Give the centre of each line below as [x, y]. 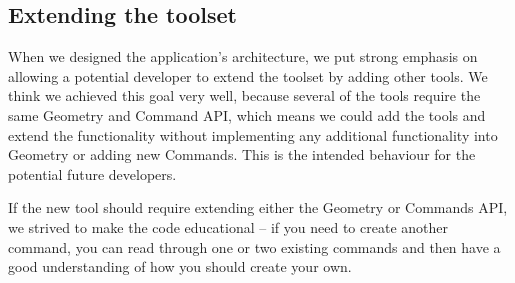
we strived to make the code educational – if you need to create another [228, 226]
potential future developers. [92, 173]
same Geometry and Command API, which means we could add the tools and [247, 114]
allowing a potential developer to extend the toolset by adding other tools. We [248, 75]
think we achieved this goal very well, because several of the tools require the [244, 95]
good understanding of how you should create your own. [180, 266]
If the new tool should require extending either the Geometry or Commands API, [258, 207]
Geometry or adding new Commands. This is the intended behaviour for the [242, 154]
